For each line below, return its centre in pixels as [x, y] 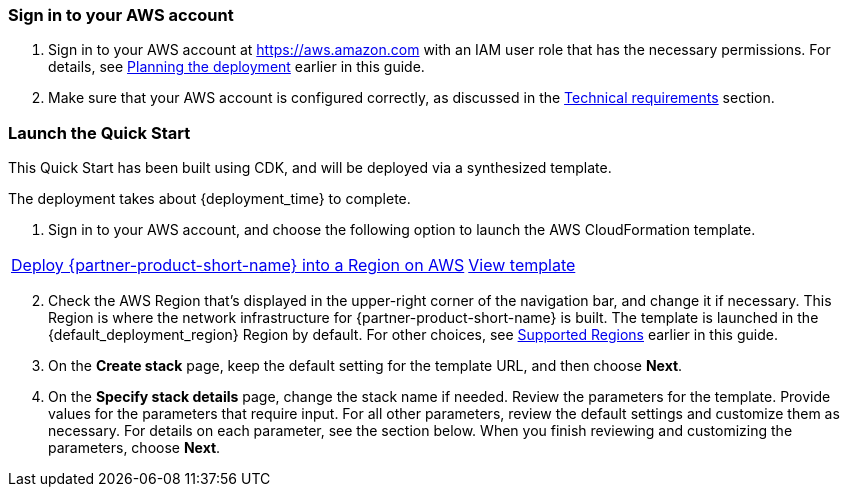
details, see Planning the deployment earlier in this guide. [236, 67]
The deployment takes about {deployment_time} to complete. [209, 199]
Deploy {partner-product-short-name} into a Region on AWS [238, 265]
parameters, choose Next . [134, 448]
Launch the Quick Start [99, 132]
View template [522, 265]
